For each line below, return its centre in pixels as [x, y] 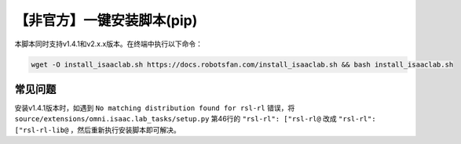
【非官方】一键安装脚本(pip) [106, 20]
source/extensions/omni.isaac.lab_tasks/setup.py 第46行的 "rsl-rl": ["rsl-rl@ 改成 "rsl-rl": [195, 119]
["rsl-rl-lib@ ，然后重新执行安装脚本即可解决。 [97, 130]
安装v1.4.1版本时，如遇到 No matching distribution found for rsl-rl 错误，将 [155, 108]
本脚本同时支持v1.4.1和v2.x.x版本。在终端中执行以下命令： [109, 44]
